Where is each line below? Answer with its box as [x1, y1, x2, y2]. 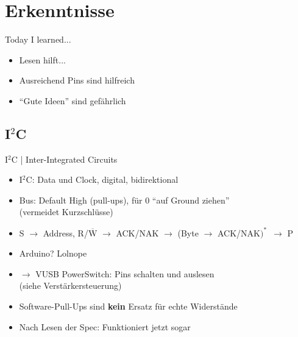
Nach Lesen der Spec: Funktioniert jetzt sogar [19, 320, 191, 333]
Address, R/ [43, 226, 88, 239]
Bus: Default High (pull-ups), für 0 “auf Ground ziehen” [19, 193, 230, 206]
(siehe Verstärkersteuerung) [19, 279, 122, 292]
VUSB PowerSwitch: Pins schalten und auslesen [35, 267, 215, 280]
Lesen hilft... [19, 53, 66, 66]
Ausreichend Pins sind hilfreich [19, 74, 135, 87]
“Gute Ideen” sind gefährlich [19, 94, 126, 107]
